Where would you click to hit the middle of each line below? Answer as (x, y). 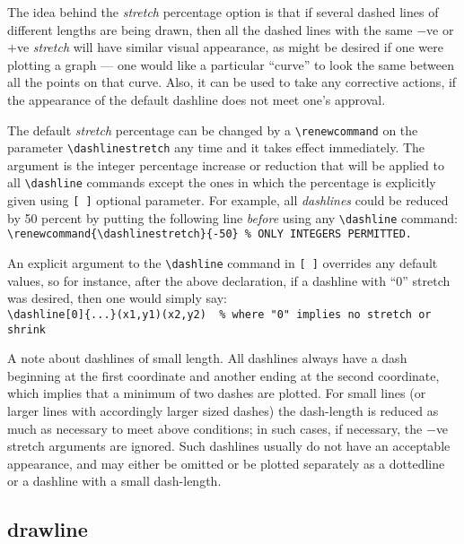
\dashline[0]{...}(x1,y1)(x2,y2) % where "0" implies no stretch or (219, 314)
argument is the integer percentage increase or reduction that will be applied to (226, 164)
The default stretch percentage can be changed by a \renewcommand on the (213, 130)
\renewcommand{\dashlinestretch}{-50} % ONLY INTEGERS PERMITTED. (210, 234)
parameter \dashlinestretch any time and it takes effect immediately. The (216, 147)
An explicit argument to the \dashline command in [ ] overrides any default (223, 263)
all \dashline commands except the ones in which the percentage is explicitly (222, 182)
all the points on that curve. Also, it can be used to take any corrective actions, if (232, 82)
